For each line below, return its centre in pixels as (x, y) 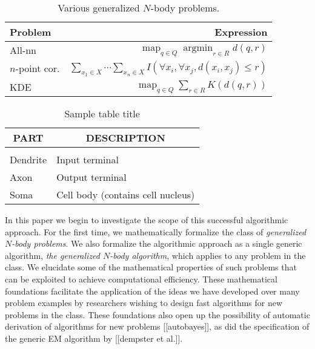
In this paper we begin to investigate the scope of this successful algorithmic (147, 219)
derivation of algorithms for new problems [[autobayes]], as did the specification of (157, 326)
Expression (241, 32)
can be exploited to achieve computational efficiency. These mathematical (141, 279)
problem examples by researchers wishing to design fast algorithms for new (144, 303)
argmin (198, 48)
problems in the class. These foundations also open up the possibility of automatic (157, 314)
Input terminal (88, 159)
